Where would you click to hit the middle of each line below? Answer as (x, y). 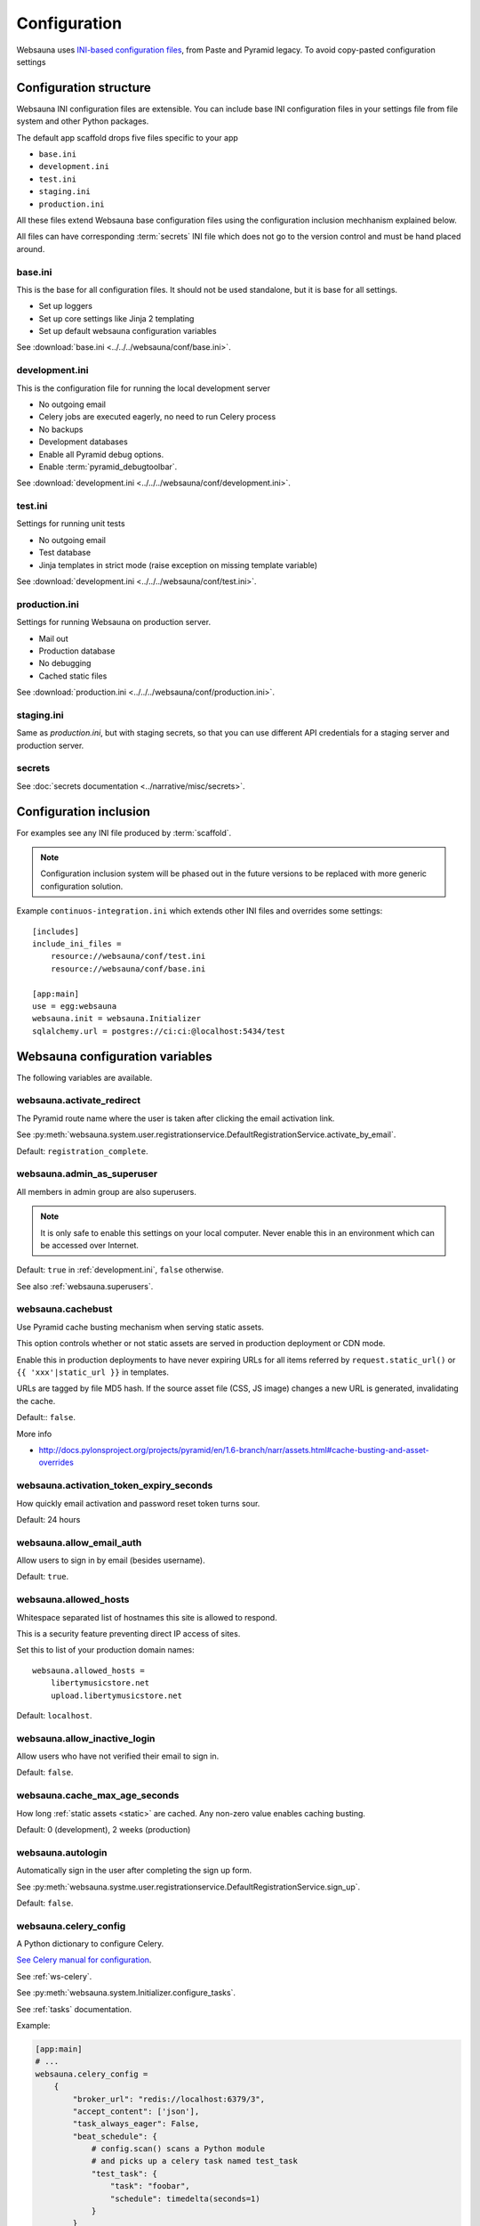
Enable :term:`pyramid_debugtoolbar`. (108, 467)
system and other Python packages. (83, 121)
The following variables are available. (84, 1077)
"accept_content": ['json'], (136, 2111)
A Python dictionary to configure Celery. (90, 1944)
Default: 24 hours (48, 1519)
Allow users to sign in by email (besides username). (111, 1560)
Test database (65, 553)
